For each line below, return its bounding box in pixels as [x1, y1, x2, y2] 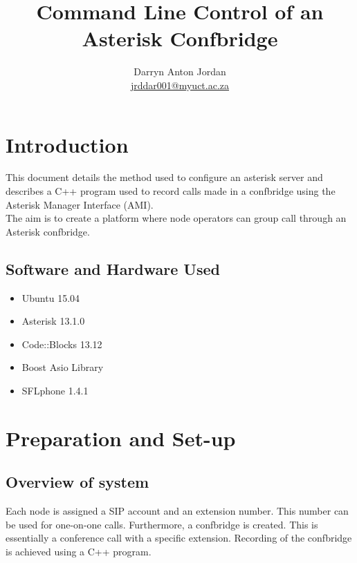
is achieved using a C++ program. [6, 544, 152, 558]
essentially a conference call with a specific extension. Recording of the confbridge [6, 531, 352, 545]
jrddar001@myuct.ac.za [130, 77, 230, 92]
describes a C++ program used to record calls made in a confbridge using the [6, 184, 336, 198]
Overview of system [6, 471, 149, 493]
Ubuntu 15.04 [21, 290, 80, 305]
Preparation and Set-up [6, 423, 236, 452]
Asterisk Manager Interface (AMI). [6, 197, 154, 211]
